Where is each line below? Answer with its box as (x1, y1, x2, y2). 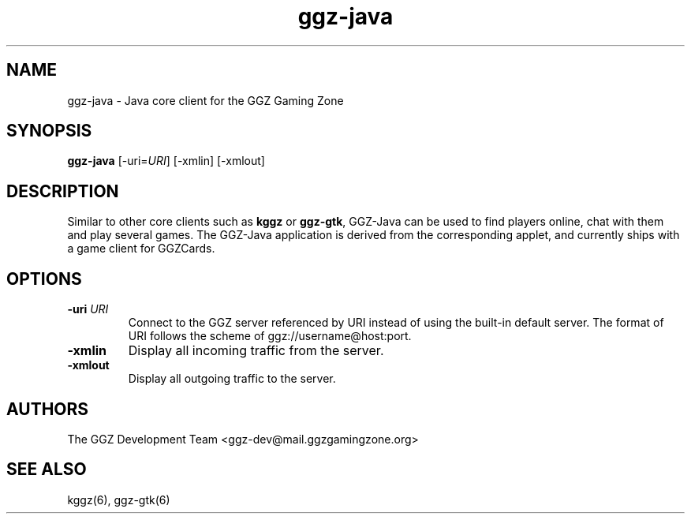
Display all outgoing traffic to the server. (128, 372, 336, 386)
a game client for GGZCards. (67, 241, 215, 256)
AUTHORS (6, 398, 89, 419)
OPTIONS (6, 268, 82, 289)
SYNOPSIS (6, 121, 92, 141)
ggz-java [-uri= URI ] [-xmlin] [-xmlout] (67, 154, 265, 168)
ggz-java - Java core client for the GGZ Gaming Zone (67, 93, 344, 107)
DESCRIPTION (6, 181, 119, 201)
